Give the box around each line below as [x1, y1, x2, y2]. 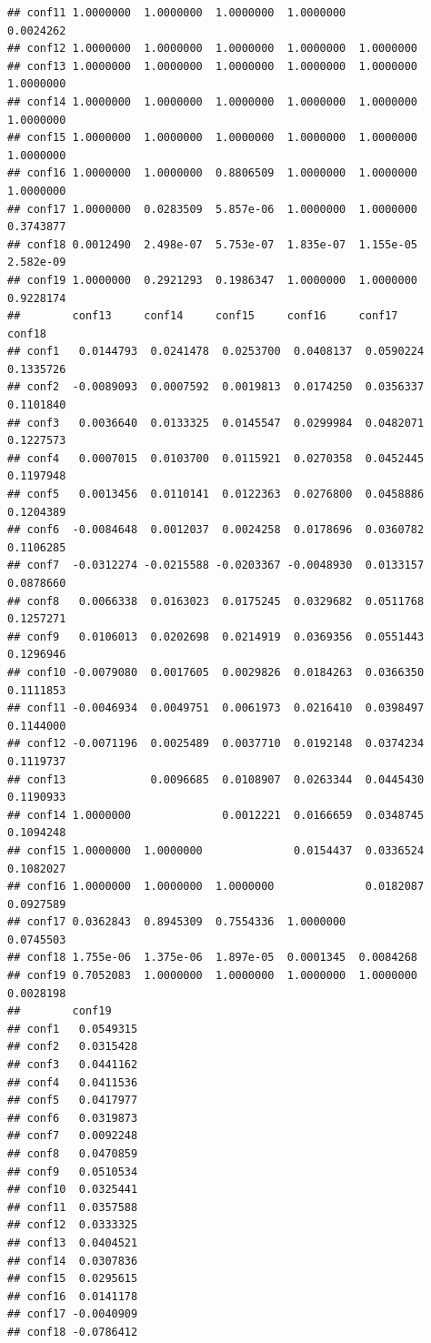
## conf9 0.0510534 [7, 1165, 138, 1178]
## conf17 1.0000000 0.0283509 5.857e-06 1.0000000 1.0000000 [7, 202, 418, 216]
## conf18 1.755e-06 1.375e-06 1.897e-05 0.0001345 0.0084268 [7, 951, 418, 964]
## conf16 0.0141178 [7, 1289, 138, 1303]
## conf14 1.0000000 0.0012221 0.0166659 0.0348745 [7, 808, 425, 822]
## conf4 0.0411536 [7, 1075, 138, 1089]
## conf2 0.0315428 [7, 1040, 138, 1054]
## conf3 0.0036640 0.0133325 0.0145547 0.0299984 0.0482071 [7, 416, 425, 429]
